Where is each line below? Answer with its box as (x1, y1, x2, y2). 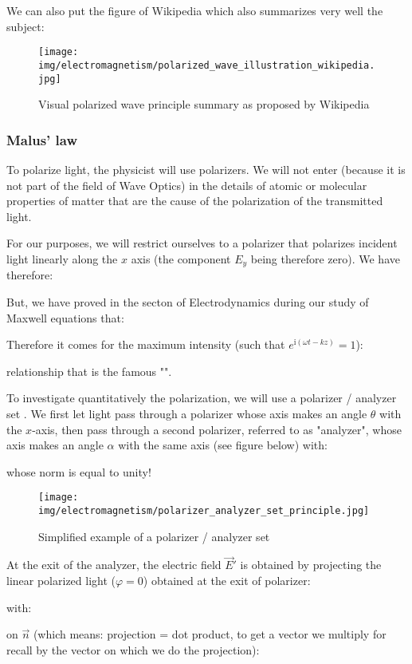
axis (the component (131, 250, 231, 267)
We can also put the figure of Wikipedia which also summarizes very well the (6, 2, 383, 18)
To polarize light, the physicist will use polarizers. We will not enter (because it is (6, 160, 406, 177)
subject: (6, 18, 45, 34)
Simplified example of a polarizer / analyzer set (38, 528, 270, 544)
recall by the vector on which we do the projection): (6, 641, 260, 658)
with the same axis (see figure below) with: (118, 437, 328, 453)
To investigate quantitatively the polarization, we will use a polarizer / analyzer (6, 389, 397, 406)
